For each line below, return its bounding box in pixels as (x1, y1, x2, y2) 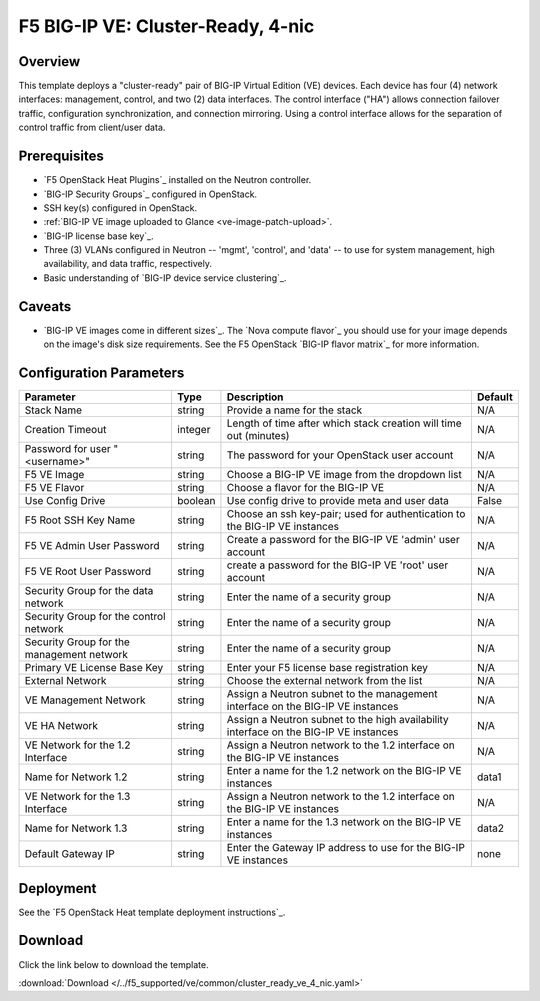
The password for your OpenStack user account (226, 448, 454, 462)
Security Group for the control (24, 610, 166, 624)
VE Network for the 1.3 (24, 790, 131, 804)
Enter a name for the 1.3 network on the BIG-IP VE (226, 815, 462, 829)
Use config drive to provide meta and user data (226, 494, 450, 508)
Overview (18, 53, 81, 70)
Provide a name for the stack (226, 403, 363, 417)
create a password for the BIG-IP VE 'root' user (226, 558, 449, 572)
